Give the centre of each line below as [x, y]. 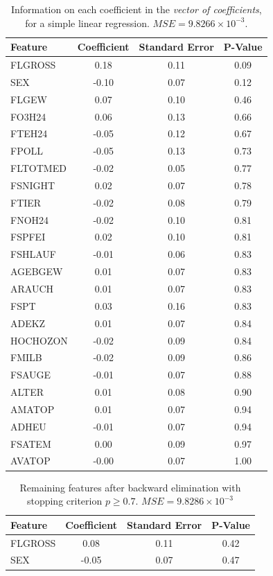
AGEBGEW [37, 271]
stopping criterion [64, 501]
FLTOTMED [38, 168]
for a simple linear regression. [87, 23]
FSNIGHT [33, 185]
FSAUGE [31, 375]
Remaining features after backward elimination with [130, 487]
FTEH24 [29, 133]
